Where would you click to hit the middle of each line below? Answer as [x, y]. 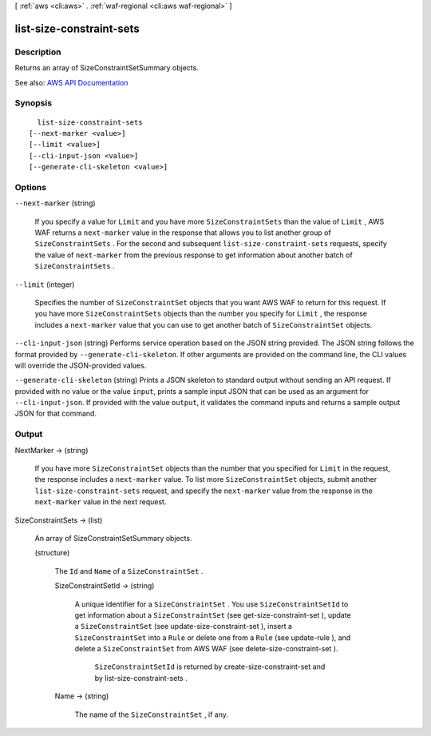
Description [38, 52]
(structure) [52, 553]
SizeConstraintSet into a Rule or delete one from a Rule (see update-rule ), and [213, 637]
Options [31, 187]
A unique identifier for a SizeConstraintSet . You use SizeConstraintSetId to [212, 604]
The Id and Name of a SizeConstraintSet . [129, 571]
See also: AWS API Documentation [71, 82]
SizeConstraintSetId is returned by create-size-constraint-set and [210, 666]
